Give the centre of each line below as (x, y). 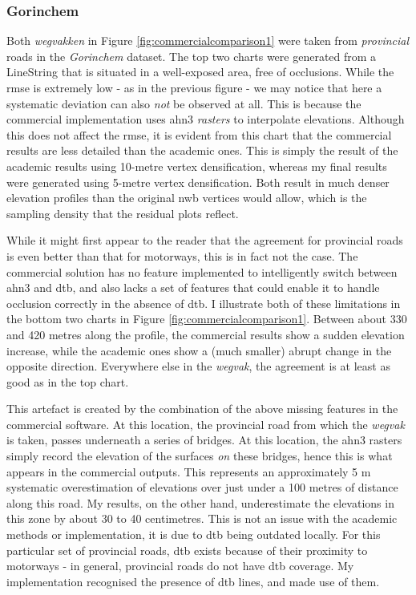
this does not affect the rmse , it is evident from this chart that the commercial (199, 134)
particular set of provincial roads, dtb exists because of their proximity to (187, 550)
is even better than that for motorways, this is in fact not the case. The (182, 255)
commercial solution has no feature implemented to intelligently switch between (202, 271)
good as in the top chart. (68, 381)
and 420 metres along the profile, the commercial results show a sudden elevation (206, 334)
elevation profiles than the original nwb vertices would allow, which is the (187, 198)
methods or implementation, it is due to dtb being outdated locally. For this (194, 534)
